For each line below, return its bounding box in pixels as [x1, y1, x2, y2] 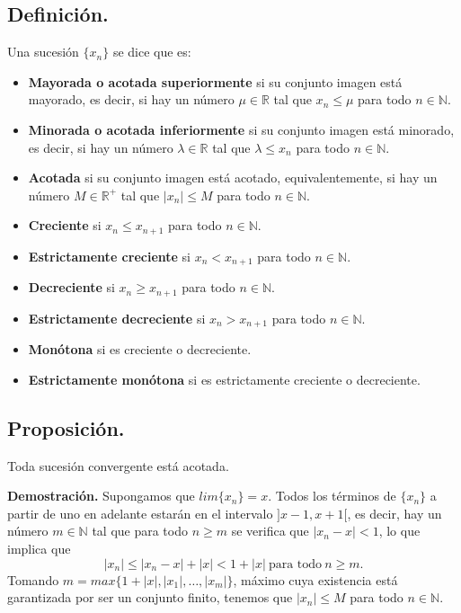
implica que [7, 538, 71, 557]
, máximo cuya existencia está [233, 570, 398, 589]
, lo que [378, 521, 421, 540]
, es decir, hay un [347, 503, 442, 522]
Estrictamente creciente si [28, 246, 191, 265]
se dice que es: [112, 42, 191, 61]
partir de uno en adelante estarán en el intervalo [7, 503, 273, 522]
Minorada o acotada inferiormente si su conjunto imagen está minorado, [28, 120, 455, 138]
